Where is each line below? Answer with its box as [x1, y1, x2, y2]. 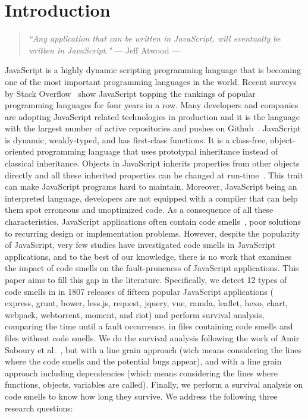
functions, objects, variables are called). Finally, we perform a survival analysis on [5, 378, 303, 391]
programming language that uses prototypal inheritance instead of [37, 145, 278, 158]
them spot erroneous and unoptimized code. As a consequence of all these [5, 203, 274, 216]
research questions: [5, 401, 73, 414]
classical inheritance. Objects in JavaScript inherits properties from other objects [5, 157, 300, 169]
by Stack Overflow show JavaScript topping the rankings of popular [5, 87, 256, 99]
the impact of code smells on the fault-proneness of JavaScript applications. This [5, 262, 299, 274]
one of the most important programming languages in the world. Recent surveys [5, 75, 297, 87]
